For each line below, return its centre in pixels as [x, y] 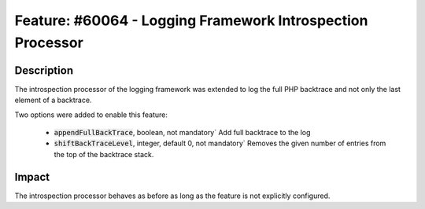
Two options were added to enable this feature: [91, 115]
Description [44, 70]
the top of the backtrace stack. [104, 154]
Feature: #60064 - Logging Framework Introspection [191, 20]
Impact [32, 177]
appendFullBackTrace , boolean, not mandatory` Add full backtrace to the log [182, 133]
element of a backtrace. [53, 100]
